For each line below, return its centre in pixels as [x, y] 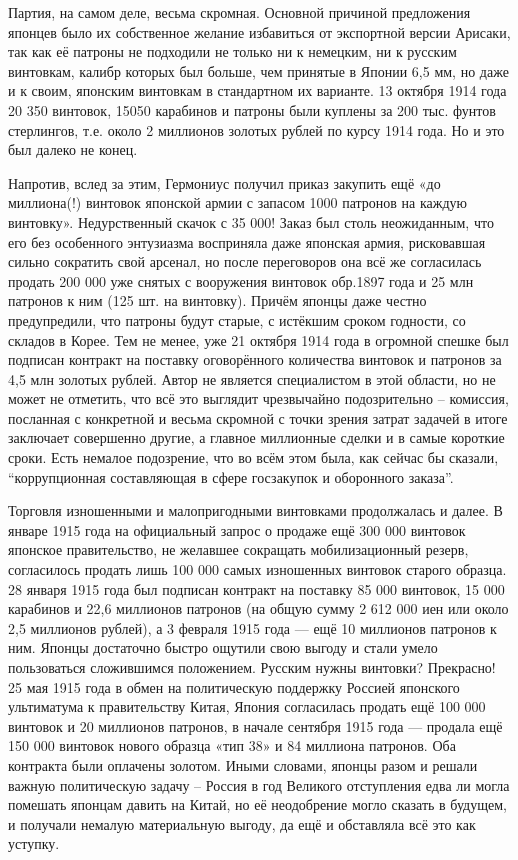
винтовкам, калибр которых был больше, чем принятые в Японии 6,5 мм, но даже [258, 70]
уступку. [34, 843]
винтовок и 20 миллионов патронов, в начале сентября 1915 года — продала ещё [255, 725]
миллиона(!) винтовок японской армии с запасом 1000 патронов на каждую [237, 202]
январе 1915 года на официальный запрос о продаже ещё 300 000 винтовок [237, 529]
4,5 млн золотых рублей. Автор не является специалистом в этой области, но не [252, 378]
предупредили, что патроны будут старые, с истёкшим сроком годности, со [237, 319]
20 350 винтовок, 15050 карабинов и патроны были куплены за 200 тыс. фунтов [252, 109]
